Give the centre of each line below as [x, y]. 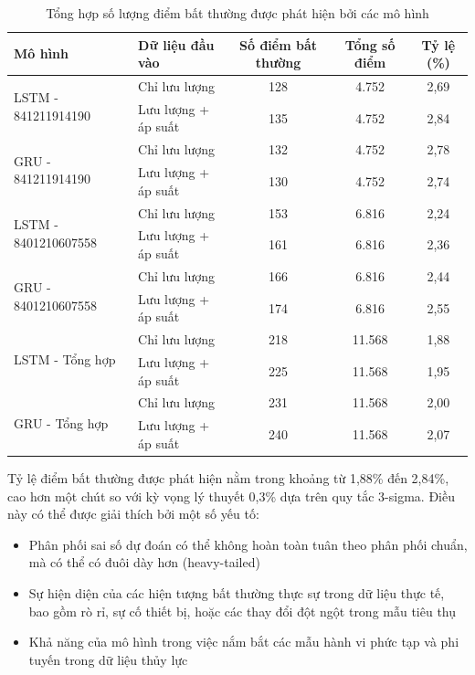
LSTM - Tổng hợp [65, 359]
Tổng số [370, 44]
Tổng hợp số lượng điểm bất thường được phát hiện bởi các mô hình [237, 13]
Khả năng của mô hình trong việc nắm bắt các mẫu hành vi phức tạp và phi [244, 642]
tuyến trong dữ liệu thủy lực [108, 659]
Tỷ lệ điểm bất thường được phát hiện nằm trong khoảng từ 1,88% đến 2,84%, [228, 477]
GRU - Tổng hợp [61, 422]
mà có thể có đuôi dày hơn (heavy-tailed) [144, 562]
